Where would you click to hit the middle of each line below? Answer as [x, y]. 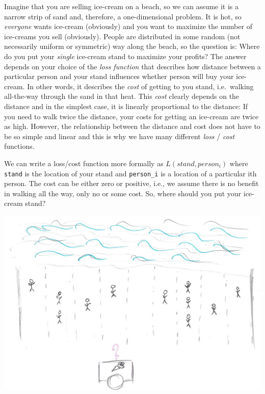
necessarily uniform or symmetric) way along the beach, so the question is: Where [132, 46]
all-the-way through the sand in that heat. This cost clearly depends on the [122, 96]
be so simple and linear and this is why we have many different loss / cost [120, 136]
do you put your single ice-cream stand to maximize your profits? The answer [125, 56]
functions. [19, 146]
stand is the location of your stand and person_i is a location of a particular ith [130, 173]
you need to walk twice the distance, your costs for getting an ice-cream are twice [131, 116]
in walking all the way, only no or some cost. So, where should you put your [123, 193]
